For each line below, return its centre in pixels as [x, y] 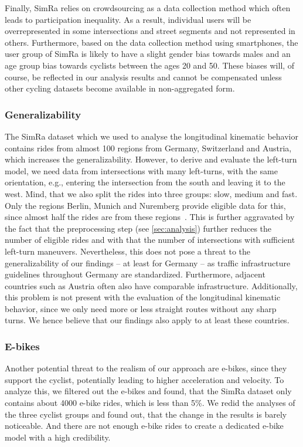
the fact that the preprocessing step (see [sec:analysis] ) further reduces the [138, 228]
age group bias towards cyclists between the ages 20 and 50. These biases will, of [150, 65]
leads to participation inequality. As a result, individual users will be [128, 19]
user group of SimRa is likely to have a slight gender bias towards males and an [148, 54]
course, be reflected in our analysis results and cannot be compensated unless [143, 77]
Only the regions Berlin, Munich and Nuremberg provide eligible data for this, [145, 205]
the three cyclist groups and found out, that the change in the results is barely [146, 414]
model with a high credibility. [58, 437]
